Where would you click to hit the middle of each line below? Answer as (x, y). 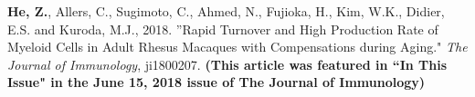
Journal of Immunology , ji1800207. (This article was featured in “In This (227, 64)
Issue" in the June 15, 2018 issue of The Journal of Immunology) (216, 82)
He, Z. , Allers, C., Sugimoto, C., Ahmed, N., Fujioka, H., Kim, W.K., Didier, (226, 11)
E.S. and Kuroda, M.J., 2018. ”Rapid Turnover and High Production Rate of (223, 29)
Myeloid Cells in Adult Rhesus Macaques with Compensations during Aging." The (237, 47)
